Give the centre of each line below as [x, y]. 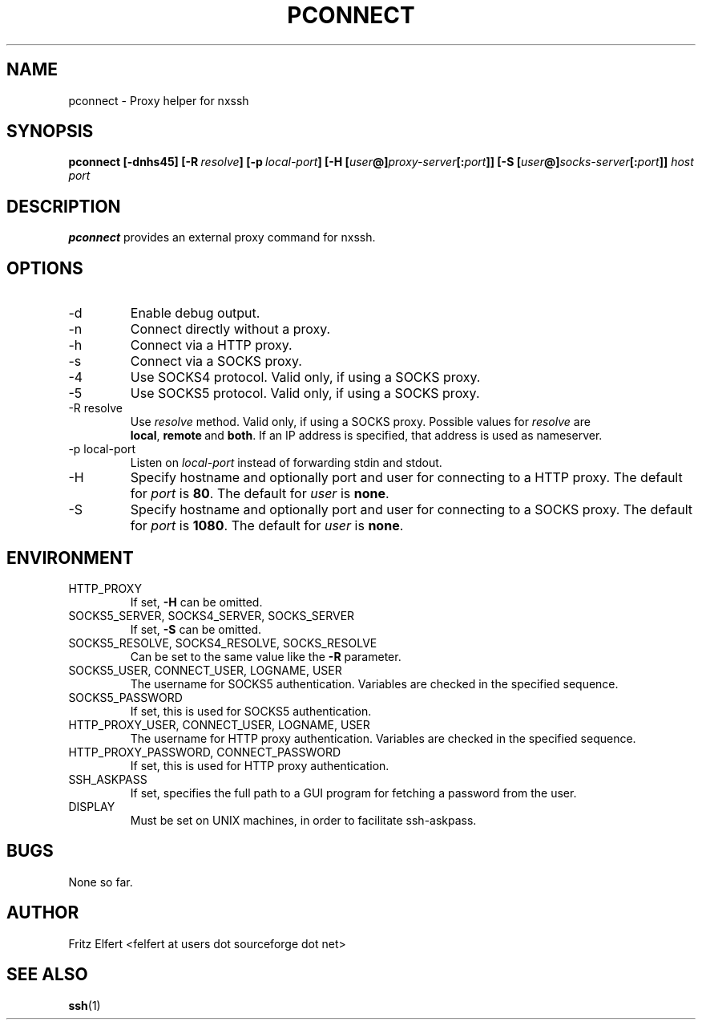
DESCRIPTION [64, 206]
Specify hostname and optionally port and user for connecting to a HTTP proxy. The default [406, 478]
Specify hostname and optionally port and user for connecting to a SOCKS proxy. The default [411, 510]
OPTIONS [45, 268]
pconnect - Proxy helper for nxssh [159, 100]
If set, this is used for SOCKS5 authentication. [251, 711]
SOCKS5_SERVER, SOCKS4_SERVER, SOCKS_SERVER [212, 615]
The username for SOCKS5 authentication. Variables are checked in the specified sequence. [374, 683]
